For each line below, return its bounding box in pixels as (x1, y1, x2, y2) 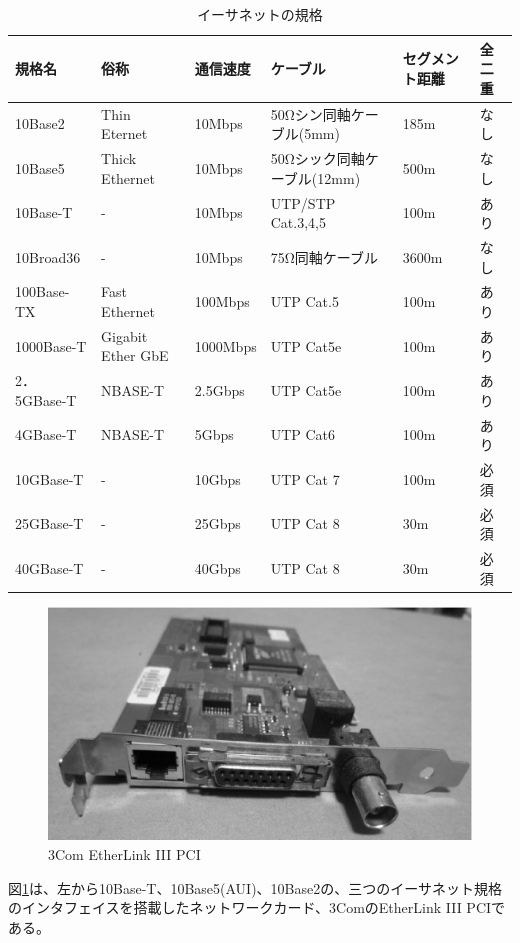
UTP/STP (270, 192, 336, 213)
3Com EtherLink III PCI (48, 844, 201, 865)
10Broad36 (15, 246, 81, 267)
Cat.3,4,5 (270, 212, 326, 233)
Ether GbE (101, 345, 169, 366)
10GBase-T (15, 468, 84, 489)
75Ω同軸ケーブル (270, 246, 378, 267)
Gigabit (101, 325, 148, 346)
